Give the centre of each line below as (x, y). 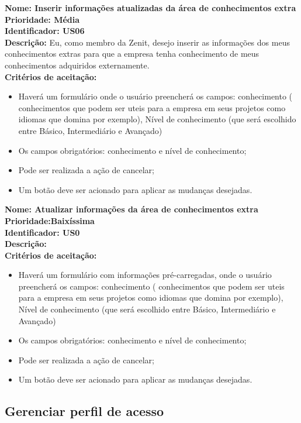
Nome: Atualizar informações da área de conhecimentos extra (132, 209)
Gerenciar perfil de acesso (84, 411)
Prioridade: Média (42, 19)
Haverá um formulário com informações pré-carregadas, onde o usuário (145, 275)
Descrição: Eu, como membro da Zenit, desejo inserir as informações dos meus (147, 42)
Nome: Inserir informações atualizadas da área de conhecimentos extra (150, 8)
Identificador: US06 (45, 31)
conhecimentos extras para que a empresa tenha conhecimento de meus (132, 54)
